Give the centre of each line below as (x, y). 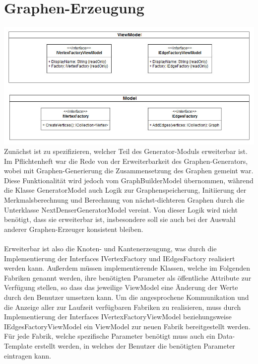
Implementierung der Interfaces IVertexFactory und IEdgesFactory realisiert (120, 258)
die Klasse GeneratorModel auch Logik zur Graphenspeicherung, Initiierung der (125, 190)
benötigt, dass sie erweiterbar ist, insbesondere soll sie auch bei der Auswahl (120, 219)
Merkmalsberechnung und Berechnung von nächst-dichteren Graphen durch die (124, 200)
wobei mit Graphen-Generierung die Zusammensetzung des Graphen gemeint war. (129, 171)
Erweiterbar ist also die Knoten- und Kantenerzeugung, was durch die (110, 249)
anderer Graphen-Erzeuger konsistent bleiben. (74, 229)
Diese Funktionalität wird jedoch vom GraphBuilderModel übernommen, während (129, 180)
